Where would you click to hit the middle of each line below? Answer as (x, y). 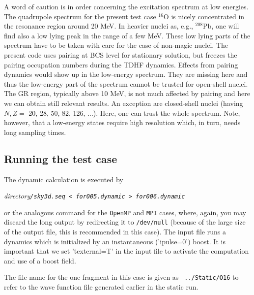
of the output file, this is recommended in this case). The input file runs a (115, 232)
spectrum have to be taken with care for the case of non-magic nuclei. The (116, 45)
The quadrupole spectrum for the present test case (80, 16)
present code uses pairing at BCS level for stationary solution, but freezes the (121, 54)
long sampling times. (35, 132)
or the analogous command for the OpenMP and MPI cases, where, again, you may (125, 212)
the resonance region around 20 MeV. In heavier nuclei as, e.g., (99, 26)
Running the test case (61, 158)
